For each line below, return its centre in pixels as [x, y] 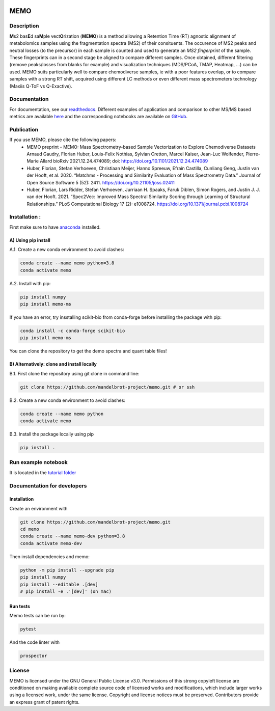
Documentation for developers [48, 485]
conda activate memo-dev [51, 543]
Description [24, 26]
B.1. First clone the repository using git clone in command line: [74, 373]
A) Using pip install [30, 240]
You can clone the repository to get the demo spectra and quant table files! [88, 351]
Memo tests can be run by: [38, 615]
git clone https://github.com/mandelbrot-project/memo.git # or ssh [107, 387]
